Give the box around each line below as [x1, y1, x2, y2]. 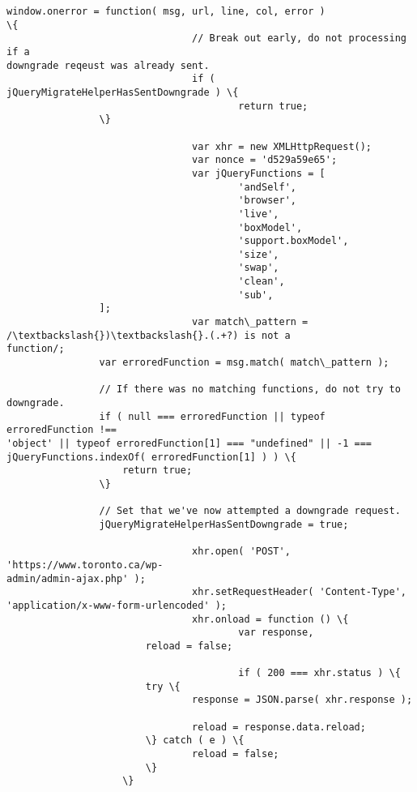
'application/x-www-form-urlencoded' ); [6, 599, 228, 611]
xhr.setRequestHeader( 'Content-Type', [192, 586, 406, 598]
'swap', [238, 262, 279, 274]
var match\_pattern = [192, 316, 308, 328]
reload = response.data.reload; [192, 721, 366, 733]
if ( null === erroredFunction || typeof [99, 410, 326, 422]
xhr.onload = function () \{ [192, 613, 349, 625]
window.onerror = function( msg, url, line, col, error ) [6, 6, 326, 17]
